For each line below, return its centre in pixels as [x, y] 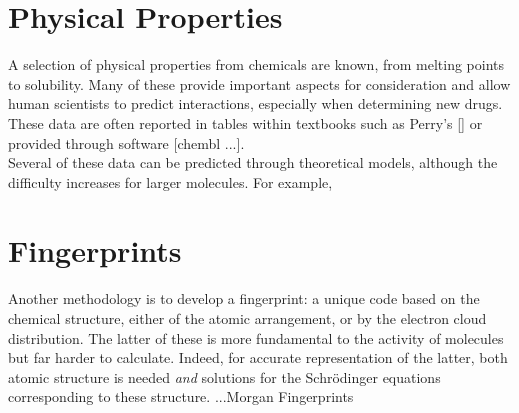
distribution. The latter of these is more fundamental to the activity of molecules [256, 337]
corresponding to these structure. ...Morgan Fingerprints [181, 396]
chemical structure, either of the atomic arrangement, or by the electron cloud [247, 318]
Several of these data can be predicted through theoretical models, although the [253, 162]
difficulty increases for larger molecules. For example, [170, 181]
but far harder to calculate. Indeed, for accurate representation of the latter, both [258, 357]
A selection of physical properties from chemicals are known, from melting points [256, 64]
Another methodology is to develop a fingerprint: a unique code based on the [244, 298]
